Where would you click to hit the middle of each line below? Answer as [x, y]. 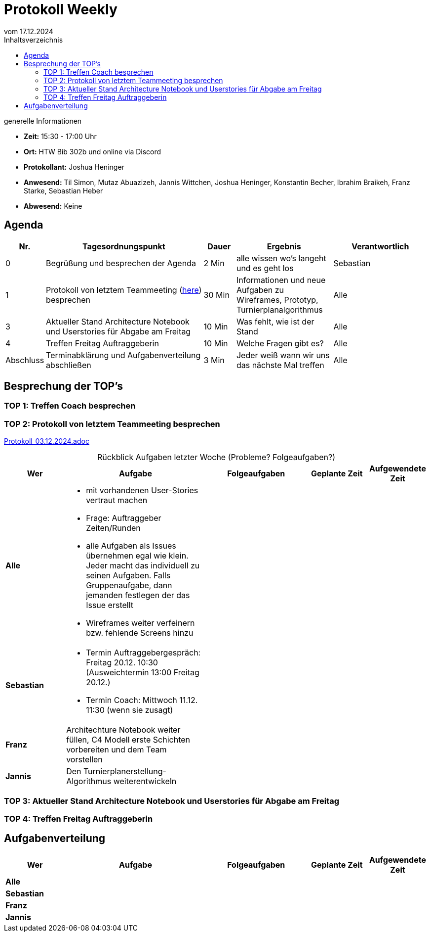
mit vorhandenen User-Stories [142, 491]
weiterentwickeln [145, 781]
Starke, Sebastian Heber [63, 190]
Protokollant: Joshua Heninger [74, 167]
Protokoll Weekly [61, 9]
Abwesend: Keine [53, 206]
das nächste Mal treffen [280, 365]
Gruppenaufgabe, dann [129, 585]
